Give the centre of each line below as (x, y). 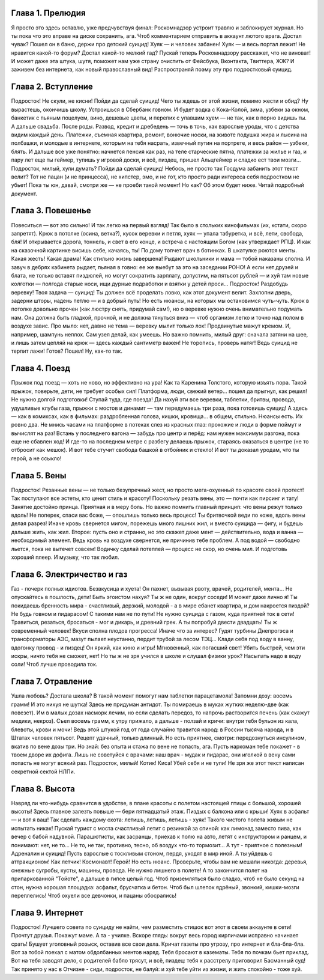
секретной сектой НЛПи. (43, 772)
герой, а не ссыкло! (36, 458)
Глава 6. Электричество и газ (69, 574)
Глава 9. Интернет (47, 912)
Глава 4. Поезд (41, 369)
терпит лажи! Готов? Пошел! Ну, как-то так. (67, 351)
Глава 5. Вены (39, 476)
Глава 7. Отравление (52, 682)
